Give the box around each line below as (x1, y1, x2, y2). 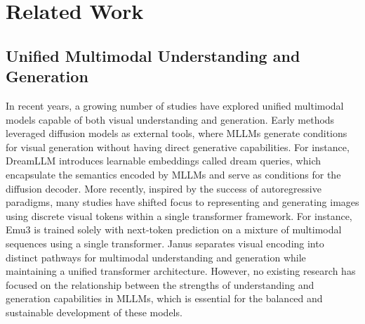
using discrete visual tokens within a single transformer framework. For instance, (6, 208, 352, 223)
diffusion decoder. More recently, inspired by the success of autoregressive (6, 181, 321, 195)
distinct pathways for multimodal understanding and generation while (6, 250, 306, 264)
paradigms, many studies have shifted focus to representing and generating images (6, 195, 359, 209)
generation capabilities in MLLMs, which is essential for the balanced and (6, 291, 323, 306)
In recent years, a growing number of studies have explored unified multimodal (6, 98, 344, 112)
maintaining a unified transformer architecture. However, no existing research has (6, 264, 356, 278)
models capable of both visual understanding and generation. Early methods (6, 112, 335, 127)
